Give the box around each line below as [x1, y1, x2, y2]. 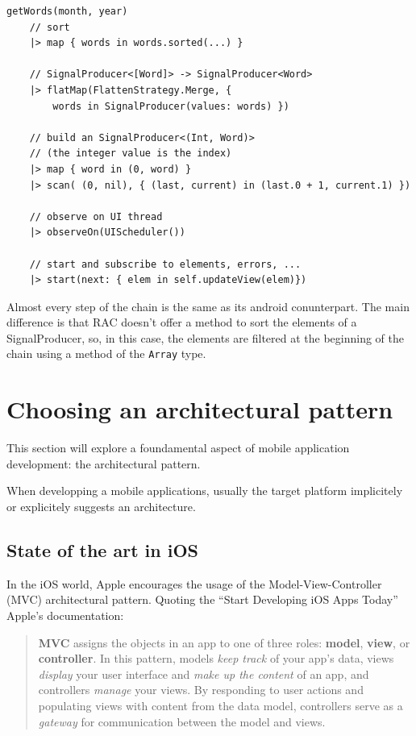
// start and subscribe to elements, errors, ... [29, 258, 302, 270]
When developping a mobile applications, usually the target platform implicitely [6, 482, 403, 499]
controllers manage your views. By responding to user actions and [38, 681, 364, 698]
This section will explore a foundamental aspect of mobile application [6, 439, 350, 456]
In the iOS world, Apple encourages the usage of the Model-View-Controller [6, 575, 382, 592]
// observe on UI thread [29, 210, 163, 222]
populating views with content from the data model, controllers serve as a [38, 696, 403, 713]
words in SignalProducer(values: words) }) [52, 100, 289, 112]
